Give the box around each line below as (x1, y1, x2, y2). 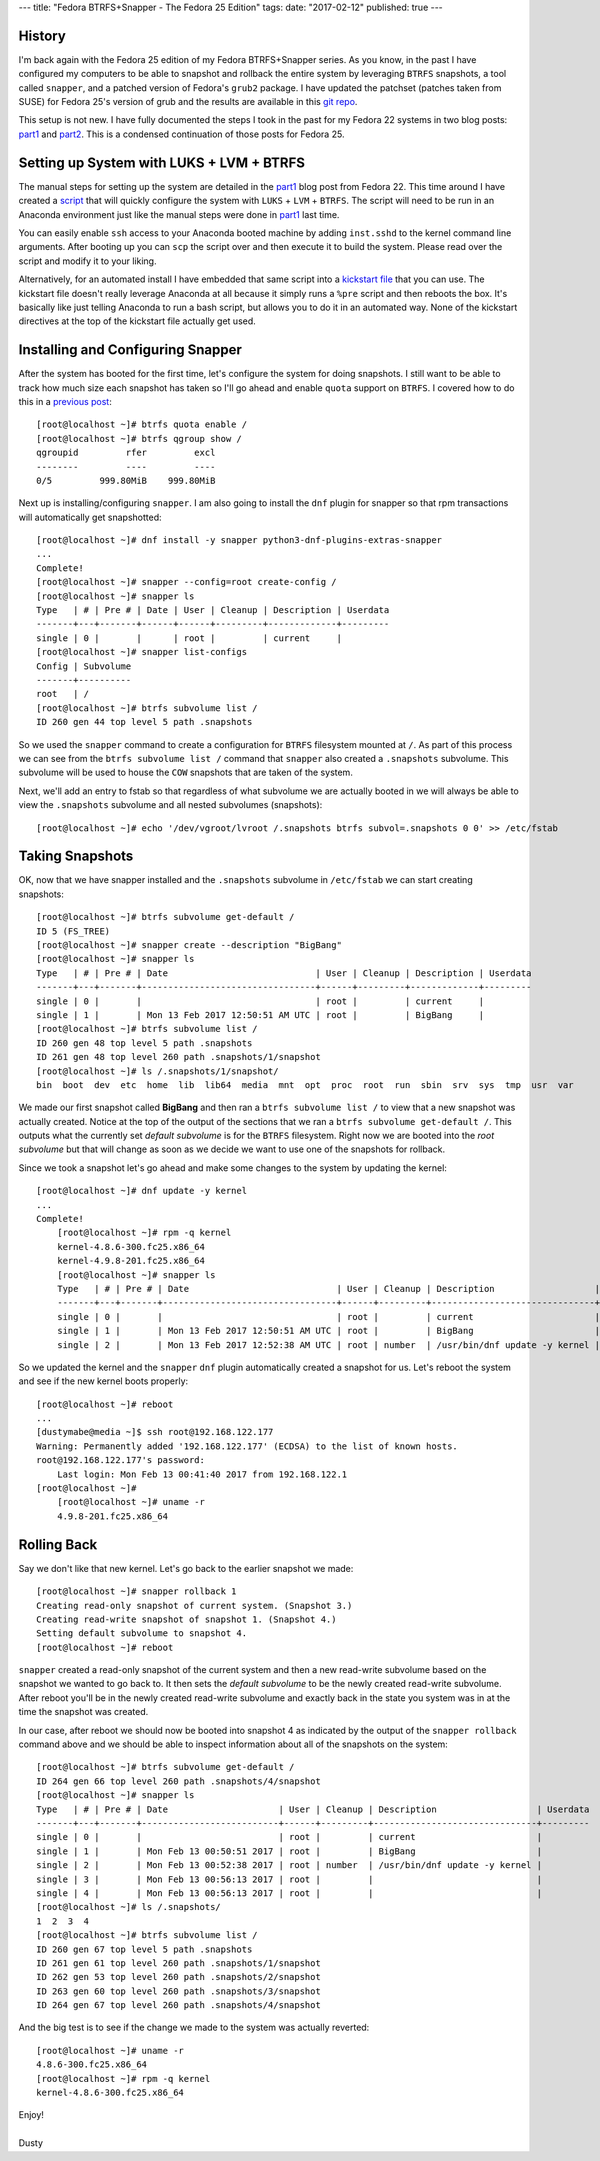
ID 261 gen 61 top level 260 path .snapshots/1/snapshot (36, 1957, 322, 1969)
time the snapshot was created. (18, 1706, 149, 1718)
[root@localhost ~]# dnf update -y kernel (36, 1185, 248, 1197)
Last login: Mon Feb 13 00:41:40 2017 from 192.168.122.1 (56, 1468, 348, 1480)
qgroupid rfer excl (36, 447, 216, 459)
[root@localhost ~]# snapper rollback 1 (36, 1586, 237, 1597)
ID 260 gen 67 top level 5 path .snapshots (36, 1943, 253, 1955)
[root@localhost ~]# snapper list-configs (36, 646, 248, 658)
